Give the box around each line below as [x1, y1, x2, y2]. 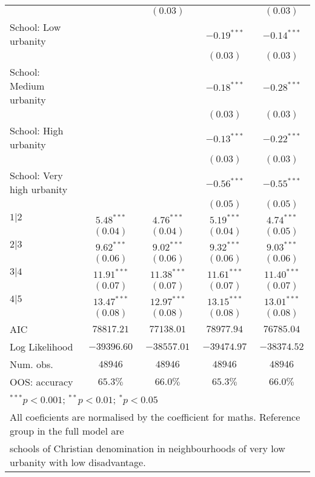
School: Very [10, 168, 63, 182]
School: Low [10, 20, 61, 34]
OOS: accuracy [10, 375, 73, 389]
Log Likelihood [10, 340, 73, 354]
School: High [10, 123, 64, 137]
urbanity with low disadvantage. [10, 455, 146, 469]
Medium [10, 79, 45, 93]
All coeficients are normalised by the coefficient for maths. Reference [10, 410, 300, 424]
